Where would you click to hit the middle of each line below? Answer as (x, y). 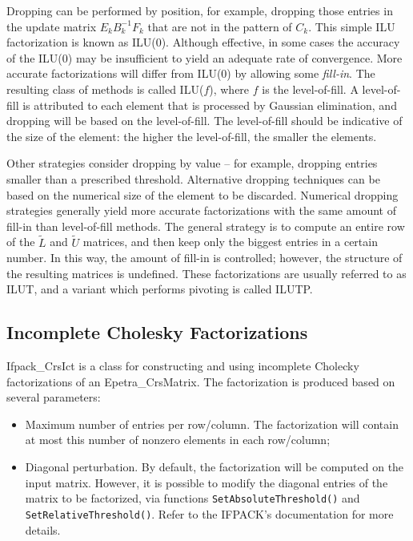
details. (43, 529)
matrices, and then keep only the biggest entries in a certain (230, 242)
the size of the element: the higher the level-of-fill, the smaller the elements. (192, 136)
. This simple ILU (352, 26)
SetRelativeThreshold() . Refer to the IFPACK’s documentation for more (209, 513)
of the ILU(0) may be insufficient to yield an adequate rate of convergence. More (204, 57)
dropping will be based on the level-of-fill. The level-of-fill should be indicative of (204, 121)
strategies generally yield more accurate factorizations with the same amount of (201, 210)
